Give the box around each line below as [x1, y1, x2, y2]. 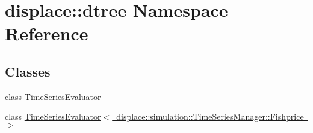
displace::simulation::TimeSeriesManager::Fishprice [116, 110, 304, 123]
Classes [5, 62, 51, 80]
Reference [5, 21, 88, 46]
